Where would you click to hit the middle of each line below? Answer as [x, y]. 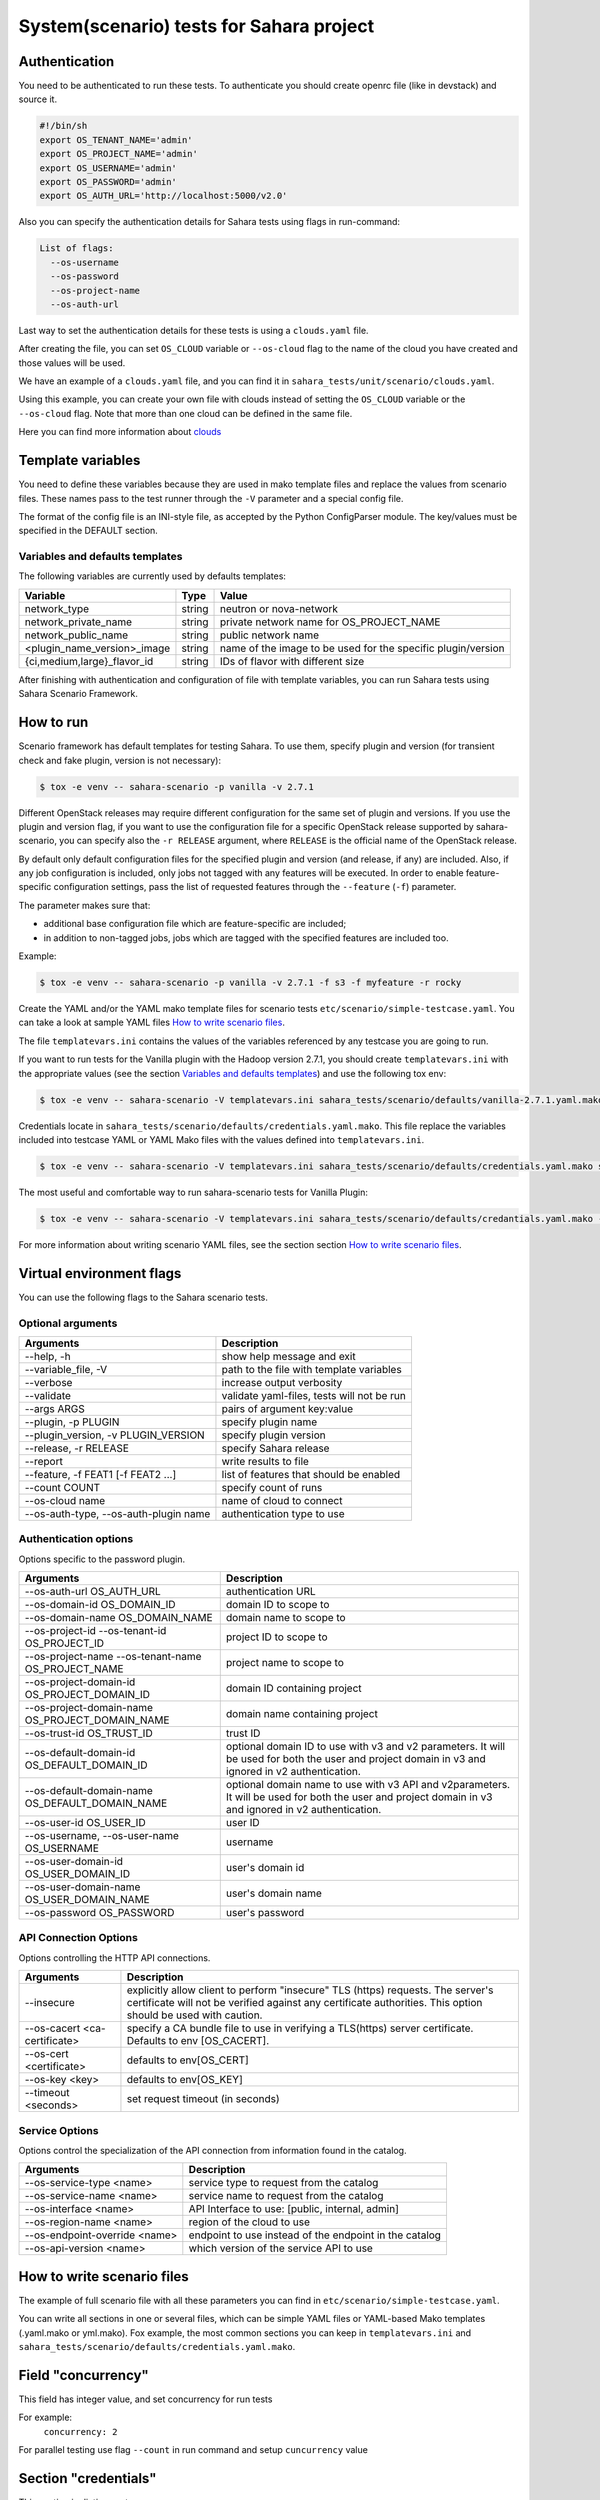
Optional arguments [68, 1323]
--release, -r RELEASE [77, 1448]
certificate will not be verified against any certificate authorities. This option [304, 2003]
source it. [38, 99]
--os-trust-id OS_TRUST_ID [89, 1733]
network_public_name [76, 635]
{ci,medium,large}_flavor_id [89, 661]
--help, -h [47, 1356]
